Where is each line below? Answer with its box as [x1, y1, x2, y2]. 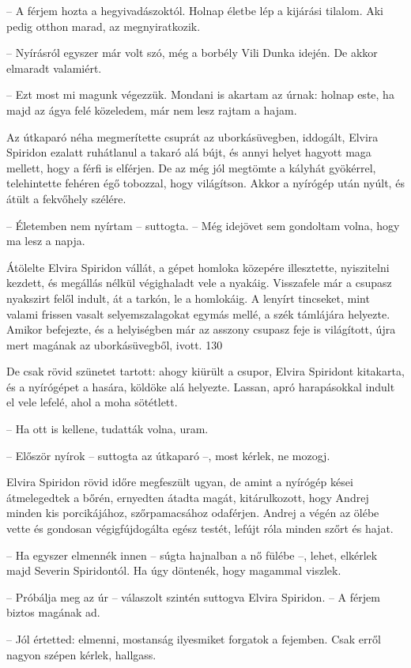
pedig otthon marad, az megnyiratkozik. [6, 17, 201, 34]
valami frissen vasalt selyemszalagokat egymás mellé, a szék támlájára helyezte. [6, 305, 390, 322]
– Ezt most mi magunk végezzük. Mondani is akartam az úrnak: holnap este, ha [6, 86, 394, 103]
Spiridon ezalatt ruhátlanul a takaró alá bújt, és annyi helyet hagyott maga [6, 144, 371, 160]
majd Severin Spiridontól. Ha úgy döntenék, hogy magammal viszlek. [6, 562, 341, 579]
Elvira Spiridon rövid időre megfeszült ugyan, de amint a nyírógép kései [6, 474, 353, 490]
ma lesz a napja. [6, 232, 85, 249]
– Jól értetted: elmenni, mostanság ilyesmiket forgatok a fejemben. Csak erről [6, 631, 381, 647]
